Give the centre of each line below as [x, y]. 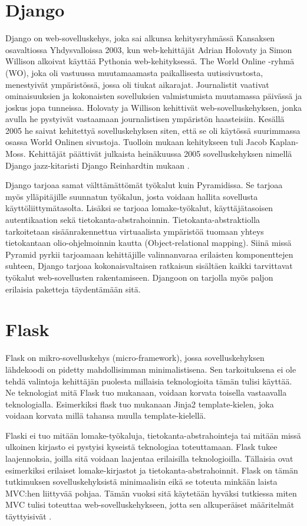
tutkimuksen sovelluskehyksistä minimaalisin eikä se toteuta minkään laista [141, 481]
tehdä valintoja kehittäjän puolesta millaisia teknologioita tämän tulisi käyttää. [149, 381]
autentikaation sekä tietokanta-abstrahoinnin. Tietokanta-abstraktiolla [133, 220]
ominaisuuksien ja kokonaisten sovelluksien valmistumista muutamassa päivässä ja [154, 96]
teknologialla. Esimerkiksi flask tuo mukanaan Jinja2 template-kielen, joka [140, 404]
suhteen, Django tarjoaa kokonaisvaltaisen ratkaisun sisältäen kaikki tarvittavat [149, 266]
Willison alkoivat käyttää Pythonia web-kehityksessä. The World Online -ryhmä [150, 61]
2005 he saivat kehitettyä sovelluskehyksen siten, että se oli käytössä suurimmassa [153, 130]
